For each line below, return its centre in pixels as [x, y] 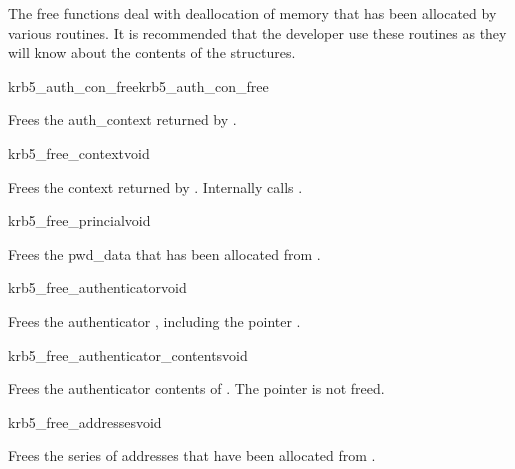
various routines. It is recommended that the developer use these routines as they [257, 32]
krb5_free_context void [79, 152]
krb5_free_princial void [79, 220]
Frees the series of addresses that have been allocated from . [192, 455]
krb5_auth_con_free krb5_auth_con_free [138, 85]
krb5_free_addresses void [85, 421]
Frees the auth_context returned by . [122, 119]
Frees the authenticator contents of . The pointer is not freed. [196, 388]
